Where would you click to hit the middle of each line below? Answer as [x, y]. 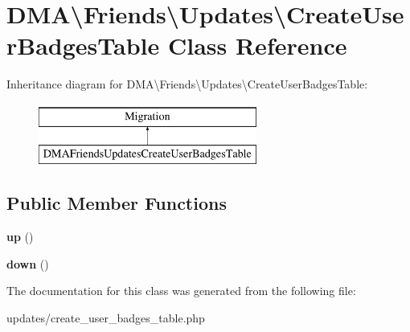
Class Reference [257, 45]
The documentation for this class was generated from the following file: [181, 291]
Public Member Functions [117, 203]
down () [28, 263]
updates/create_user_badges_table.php [106, 318]
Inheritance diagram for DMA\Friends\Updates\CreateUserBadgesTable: [187, 84]
